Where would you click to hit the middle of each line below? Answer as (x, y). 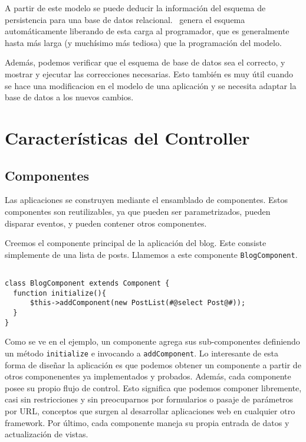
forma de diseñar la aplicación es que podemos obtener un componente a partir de (153, 364)
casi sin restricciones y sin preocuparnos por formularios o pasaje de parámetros (149, 399)
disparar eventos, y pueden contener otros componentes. (106, 223)
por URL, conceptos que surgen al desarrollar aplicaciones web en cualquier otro (150, 410)
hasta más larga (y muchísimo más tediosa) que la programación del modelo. (143, 42)
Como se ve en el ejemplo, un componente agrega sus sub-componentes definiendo (152, 341)
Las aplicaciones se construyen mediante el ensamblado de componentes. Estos (147, 200)
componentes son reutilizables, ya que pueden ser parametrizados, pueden (138, 211)
